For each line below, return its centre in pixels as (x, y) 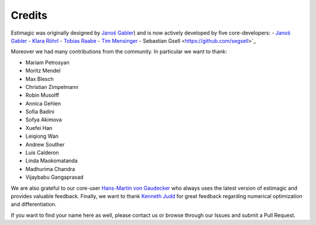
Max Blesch (39, 79)
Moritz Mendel (43, 71)
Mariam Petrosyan (47, 62)
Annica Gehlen (43, 103)
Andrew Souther (45, 144)
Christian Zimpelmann (52, 87)
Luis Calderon (42, 153)
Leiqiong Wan (42, 136)
